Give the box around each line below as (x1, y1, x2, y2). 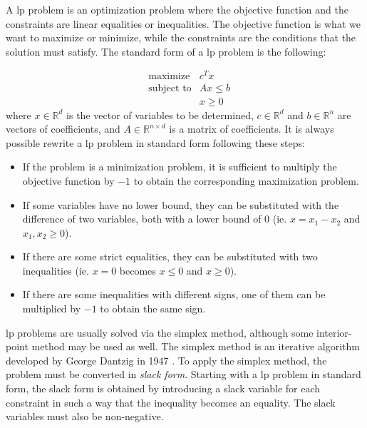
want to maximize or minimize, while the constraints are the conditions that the (6, 30, 356, 45)
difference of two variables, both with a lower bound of (22, 211, 262, 226)
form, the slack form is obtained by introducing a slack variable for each (6, 381, 321, 396)
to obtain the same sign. (100, 301, 206, 316)
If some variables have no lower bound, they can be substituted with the (22, 197, 339, 212)
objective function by (22, 173, 115, 188)
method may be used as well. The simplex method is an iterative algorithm (31, 339, 360, 354)
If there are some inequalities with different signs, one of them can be (22, 287, 326, 302)
